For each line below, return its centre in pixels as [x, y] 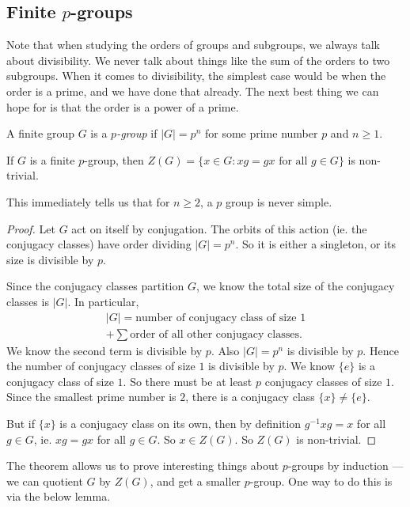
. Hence [381, 350]
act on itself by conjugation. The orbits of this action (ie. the [219, 228]
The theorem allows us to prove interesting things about [143, 465]
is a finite [52, 159]
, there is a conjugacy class [250, 397]
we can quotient [45, 481]
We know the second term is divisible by [104, 350]
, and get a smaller [196, 481]
